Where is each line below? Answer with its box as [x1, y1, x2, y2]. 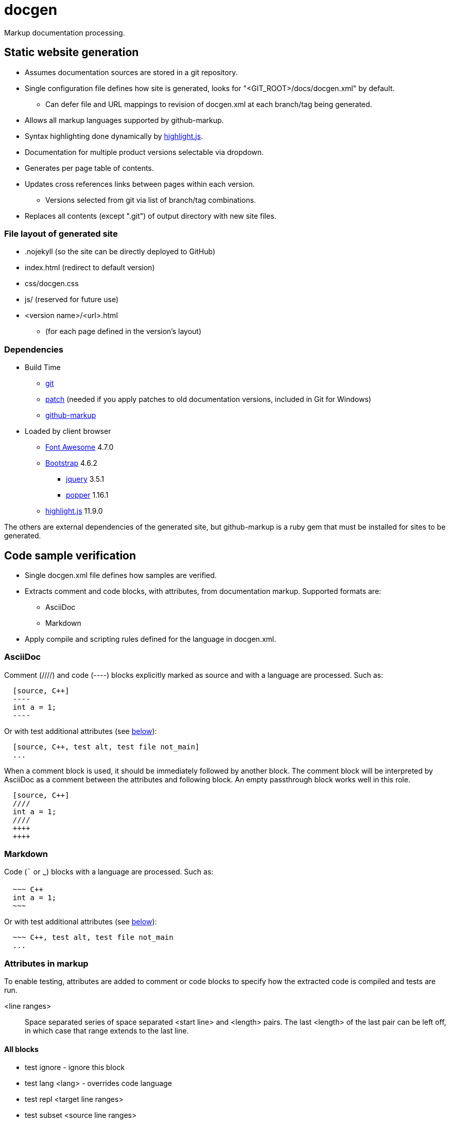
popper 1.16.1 [66, 491, 109, 500]
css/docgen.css [25, 279, 79, 288]
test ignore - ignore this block [25, 1063, 125, 1072]
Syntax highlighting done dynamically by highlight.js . [25, 131, 203, 141]
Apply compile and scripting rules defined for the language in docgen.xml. [25, 634, 276, 643]
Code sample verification [4, 549, 136, 562]
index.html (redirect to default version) [25, 263, 155, 272]
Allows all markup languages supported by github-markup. [25, 115, 224, 125]
